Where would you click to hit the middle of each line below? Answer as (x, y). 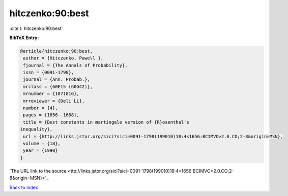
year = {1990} (40, 151)
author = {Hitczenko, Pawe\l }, (63, 58)
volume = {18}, (42, 143)
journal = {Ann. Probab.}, (56, 79)
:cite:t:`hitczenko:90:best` (36, 28)
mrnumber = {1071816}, (51, 94)
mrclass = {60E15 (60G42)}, (58, 87)
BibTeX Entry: (24, 38)
